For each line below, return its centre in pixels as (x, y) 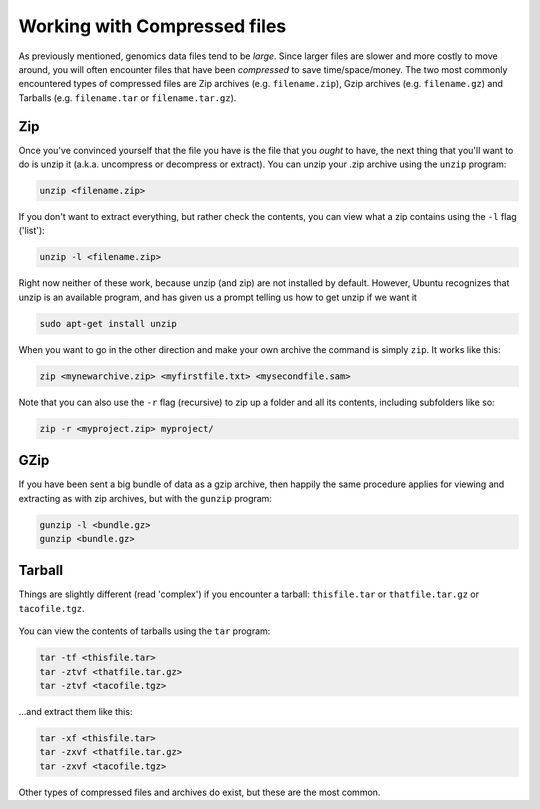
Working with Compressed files (152, 26)
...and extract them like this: (75, 711)
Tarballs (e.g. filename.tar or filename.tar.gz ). (127, 97)
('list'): (31, 231)
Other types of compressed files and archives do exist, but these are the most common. (199, 792)
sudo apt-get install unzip (108, 323)
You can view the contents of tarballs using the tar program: (144, 631)
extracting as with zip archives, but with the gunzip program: (145, 498)
